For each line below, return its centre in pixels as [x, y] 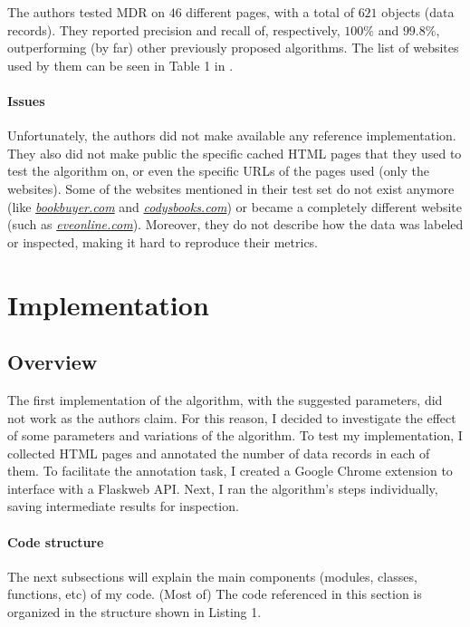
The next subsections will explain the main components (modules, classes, [212, 576]
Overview [53, 362]
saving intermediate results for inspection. [123, 506]
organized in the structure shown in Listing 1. [134, 612]
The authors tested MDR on [86, 12]
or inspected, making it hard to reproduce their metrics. [163, 241]
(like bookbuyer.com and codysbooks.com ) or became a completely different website [235, 206]
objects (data [418, 12]
